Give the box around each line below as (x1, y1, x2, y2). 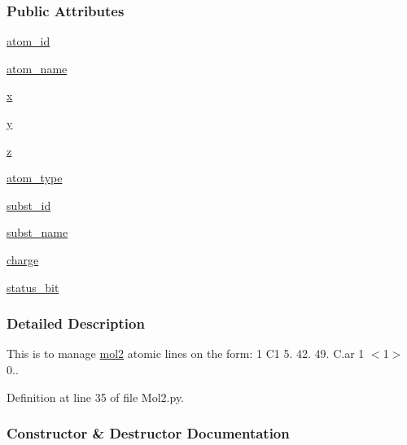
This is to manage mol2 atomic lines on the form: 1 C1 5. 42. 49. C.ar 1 (7, 345, 365, 362)
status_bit (7, 278, 59, 295)
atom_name (7, 59, 68, 76)
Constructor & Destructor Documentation (7, 423, 290, 443)
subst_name (7, 224, 68, 241)
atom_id (7, 33, 50, 50)
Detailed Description (7, 313, 145, 334)
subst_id (7, 196, 51, 213)
